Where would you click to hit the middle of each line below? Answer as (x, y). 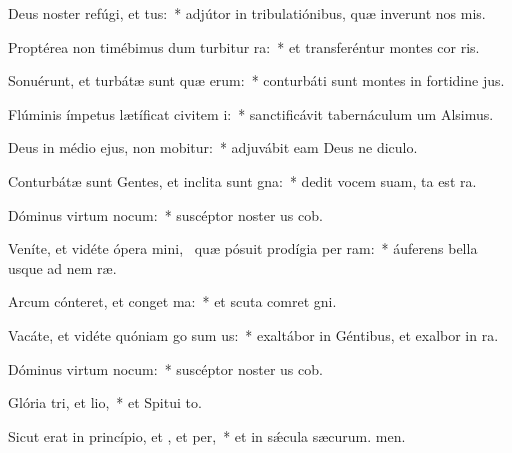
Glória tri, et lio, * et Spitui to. (105, 402)
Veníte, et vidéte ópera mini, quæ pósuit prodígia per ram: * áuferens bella (243, 248)
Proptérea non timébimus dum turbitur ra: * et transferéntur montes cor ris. (244, 46)
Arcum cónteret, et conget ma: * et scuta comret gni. (172, 301)
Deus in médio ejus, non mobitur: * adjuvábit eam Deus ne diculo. (213, 147)
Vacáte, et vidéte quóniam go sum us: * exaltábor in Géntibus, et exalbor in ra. (253, 334)
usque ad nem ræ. (62, 267)
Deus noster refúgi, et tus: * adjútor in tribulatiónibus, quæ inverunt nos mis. (247, 13)
